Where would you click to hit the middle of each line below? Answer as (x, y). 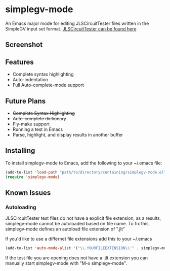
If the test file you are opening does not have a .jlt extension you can (77, 258)
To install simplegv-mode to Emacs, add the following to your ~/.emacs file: (84, 163)
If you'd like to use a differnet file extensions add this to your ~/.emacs (79, 239)
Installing (20, 151)
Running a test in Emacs (38, 129)
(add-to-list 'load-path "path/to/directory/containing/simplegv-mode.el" (86, 172)
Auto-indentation (30, 80)
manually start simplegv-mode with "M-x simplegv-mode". (66, 263)
